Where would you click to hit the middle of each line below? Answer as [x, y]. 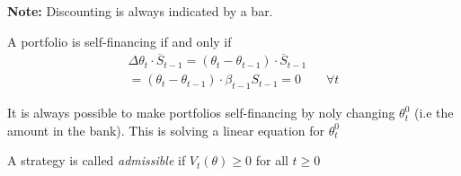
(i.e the [434, 113]
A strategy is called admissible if [97, 160]
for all [272, 160]
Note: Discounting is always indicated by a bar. [140, 11]
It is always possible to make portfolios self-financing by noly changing [201, 113]
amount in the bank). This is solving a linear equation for [166, 130]
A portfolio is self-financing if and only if [120, 41]
